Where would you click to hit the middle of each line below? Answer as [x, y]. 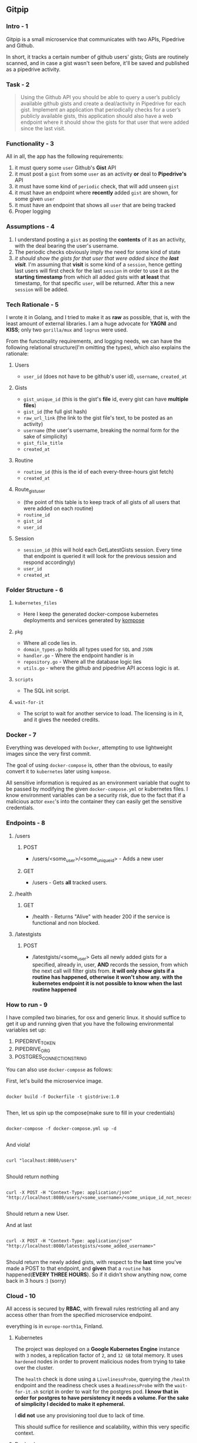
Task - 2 [18, 85]
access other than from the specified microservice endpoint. [79, 1315]
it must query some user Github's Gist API [65, 168]
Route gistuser [30, 490]
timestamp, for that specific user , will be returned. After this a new [94, 283]
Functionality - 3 [30, 143]
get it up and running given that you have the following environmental [90, 1024]
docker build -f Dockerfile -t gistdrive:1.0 [62, 1097]
